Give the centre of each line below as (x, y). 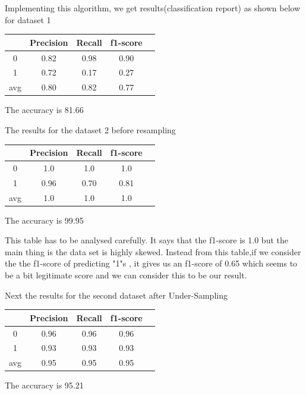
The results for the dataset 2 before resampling (90, 129)
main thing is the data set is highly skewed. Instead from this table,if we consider (153, 251)
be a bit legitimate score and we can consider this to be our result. (126, 275)
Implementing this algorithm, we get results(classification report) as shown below (153, 8)
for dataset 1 (28, 19)
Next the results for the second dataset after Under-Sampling (116, 295)
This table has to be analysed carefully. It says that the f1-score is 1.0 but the (146, 240)
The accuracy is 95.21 (44, 385)
